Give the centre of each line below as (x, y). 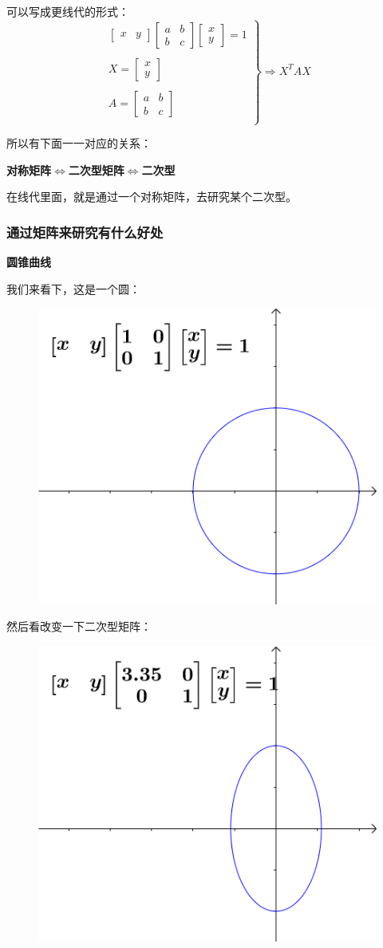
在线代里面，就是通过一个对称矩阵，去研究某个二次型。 (152, 197)
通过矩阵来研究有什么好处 (85, 232)
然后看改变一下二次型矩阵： (79, 626)
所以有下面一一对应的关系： (79, 143)
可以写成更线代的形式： (68, 11)
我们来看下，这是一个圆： (73, 288)
